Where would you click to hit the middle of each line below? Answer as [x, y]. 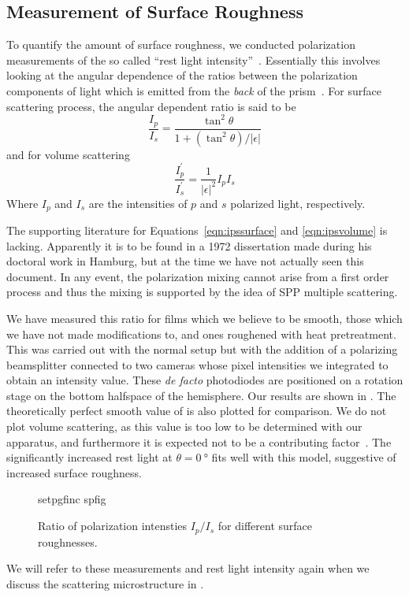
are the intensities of [138, 203]
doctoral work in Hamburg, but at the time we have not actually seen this [185, 261]
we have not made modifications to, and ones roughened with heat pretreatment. [201, 334]
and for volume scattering [68, 154]
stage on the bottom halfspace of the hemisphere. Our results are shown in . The [201, 395]
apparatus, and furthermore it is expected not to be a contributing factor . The [199, 441]
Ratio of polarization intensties [113, 526]
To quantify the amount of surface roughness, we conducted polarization [181, 44]
